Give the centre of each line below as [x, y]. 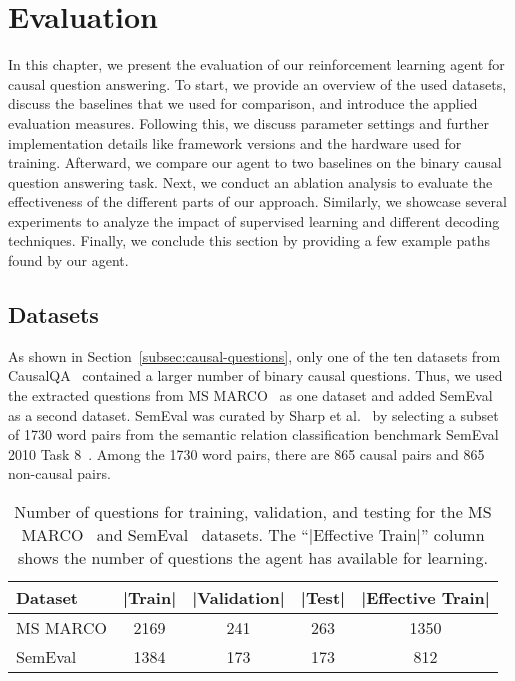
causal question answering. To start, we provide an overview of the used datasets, [257, 83]
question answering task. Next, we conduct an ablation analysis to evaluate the [250, 181]
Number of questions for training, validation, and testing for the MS [253, 512]
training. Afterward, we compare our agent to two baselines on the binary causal [255, 162]
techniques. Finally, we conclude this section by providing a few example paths [249, 240]
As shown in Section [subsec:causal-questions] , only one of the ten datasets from [254, 355]
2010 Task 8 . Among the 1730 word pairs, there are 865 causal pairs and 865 [246, 453]
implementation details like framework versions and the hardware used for [235, 142]
